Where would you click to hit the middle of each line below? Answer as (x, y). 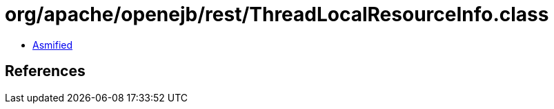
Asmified (53, 45)
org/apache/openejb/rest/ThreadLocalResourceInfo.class (277, 14)
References (45, 71)
